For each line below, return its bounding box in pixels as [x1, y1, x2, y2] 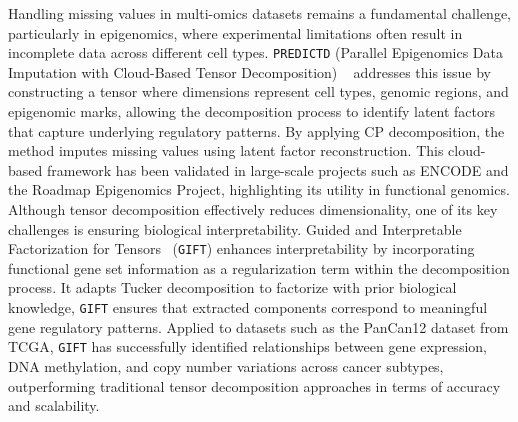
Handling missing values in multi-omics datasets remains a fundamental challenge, [8, 3, 512, 23]
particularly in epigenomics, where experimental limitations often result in [8, 22, 463, 43]
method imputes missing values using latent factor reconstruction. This [8, 140, 444, 161]
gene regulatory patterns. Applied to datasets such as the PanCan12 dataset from [8, 316, 509, 337]
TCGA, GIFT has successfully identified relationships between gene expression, [8, 336, 487, 357]
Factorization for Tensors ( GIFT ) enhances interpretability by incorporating [8, 238, 475, 259]
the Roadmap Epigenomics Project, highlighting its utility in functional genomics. [8, 179, 510, 200]
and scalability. [8, 395, 100, 416]
